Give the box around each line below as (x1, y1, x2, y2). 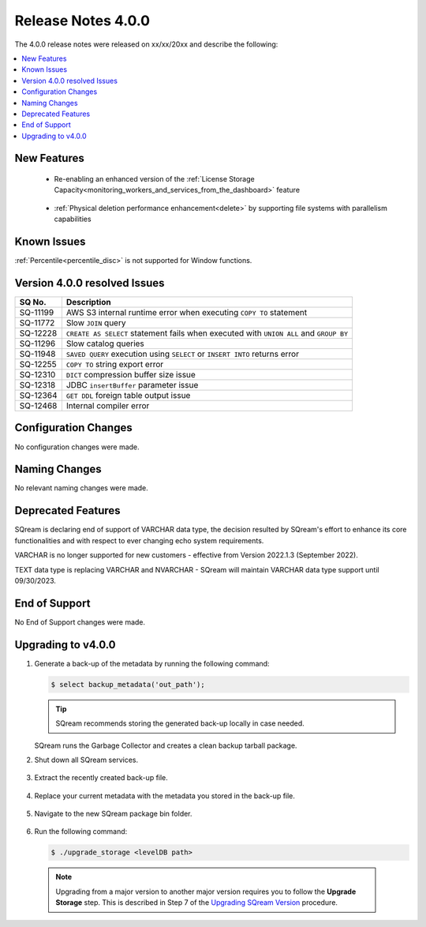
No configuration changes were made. (14, 442, 140, 452)
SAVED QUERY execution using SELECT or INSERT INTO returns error (65, 348, 300, 359)
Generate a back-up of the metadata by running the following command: (34, 659, 270, 668)
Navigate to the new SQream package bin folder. (34, 809, 192, 819)
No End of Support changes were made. (14, 617, 146, 627)
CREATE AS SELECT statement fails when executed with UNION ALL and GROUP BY (65, 328, 349, 339)
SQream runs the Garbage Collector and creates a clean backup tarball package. (34, 741, 297, 750)
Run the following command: (34, 827, 128, 836)
